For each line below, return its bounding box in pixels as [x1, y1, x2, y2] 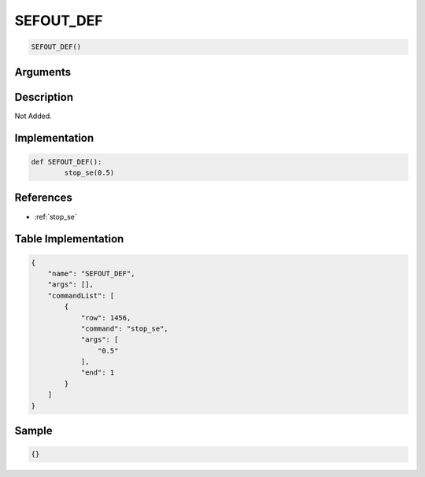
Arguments [14, 65, 72, 79]
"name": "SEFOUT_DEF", [47, 268, 135, 278]
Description [14, 91, 74, 104]
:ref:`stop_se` [34, 212, 78, 221]
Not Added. [14, 111, 53, 120]
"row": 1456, [80, 313, 131, 322]
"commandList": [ [47, 291, 115, 300]
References [14, 191, 72, 205]
